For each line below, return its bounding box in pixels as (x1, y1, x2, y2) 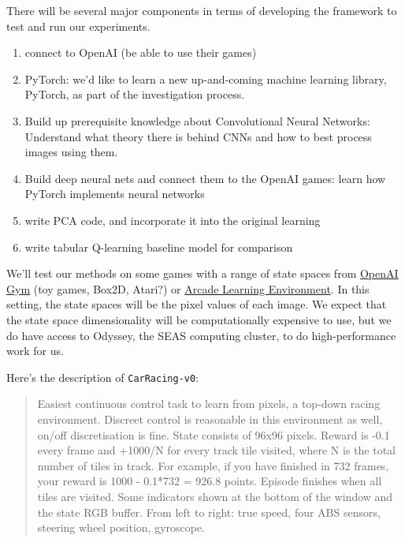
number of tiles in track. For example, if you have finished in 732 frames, (37, 457, 389, 473)
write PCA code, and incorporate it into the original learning (24, 211, 321, 228)
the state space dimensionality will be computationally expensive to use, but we (6, 311, 392, 327)
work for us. (6, 342, 64, 359)
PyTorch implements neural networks (24, 185, 205, 202)
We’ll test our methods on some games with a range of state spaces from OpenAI (6, 265, 399, 282)
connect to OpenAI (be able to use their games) (24, 44, 257, 61)
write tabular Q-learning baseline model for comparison (24, 238, 293, 255)
